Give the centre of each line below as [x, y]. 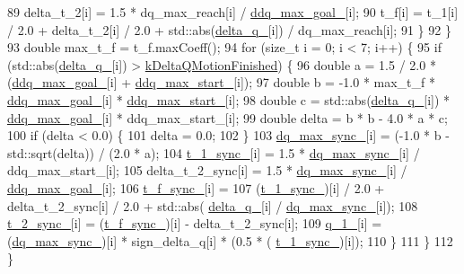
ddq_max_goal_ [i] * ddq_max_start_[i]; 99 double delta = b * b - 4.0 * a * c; [228, 117]
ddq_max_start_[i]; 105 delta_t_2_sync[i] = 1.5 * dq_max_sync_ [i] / [207, 170]
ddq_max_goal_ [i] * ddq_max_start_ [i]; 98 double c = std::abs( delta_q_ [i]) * [229, 99]
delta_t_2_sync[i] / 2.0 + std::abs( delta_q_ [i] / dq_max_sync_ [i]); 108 [213, 205]
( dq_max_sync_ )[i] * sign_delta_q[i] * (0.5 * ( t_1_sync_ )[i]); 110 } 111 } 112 [230, 240]
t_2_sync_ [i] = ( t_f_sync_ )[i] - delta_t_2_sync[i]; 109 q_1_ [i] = [195, 223]
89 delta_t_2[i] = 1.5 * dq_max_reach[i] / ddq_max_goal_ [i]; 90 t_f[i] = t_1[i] [233, 12]
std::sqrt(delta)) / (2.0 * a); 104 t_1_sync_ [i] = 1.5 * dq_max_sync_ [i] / [214, 152]
